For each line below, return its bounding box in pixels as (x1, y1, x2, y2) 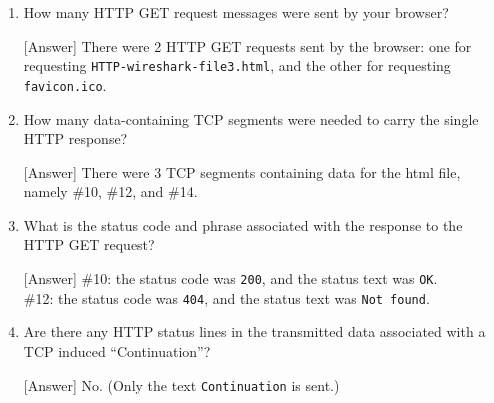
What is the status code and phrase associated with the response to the (23, 214, 463, 235)
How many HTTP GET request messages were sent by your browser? (23, 2, 449, 22)
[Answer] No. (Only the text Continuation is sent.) (23, 374, 340, 395)
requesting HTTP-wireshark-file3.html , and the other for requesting (23, 55, 451, 76)
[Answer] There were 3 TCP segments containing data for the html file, (23, 161, 461, 182)
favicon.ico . (23, 74, 107, 95)
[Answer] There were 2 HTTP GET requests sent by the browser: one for (23, 35, 472, 56)
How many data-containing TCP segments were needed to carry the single (23, 108, 479, 129)
